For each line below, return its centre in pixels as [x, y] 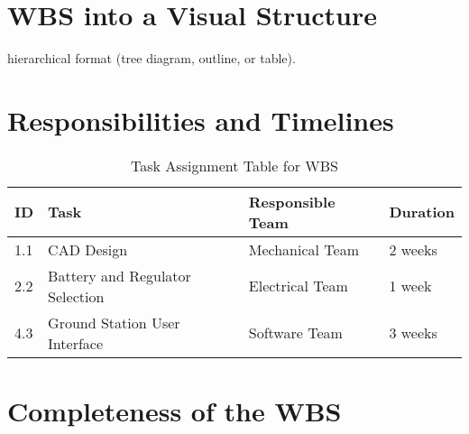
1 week [410, 286]
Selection [76, 296]
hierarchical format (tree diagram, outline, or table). [152, 58]
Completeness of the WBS [175, 411]
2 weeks [413, 249]
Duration [422, 212]
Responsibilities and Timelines [201, 120]
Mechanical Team [304, 249]
